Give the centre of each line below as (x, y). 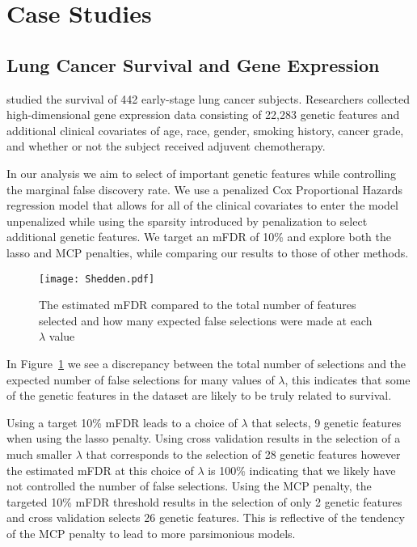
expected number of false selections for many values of (141, 379)
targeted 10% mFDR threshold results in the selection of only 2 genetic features (204, 501)
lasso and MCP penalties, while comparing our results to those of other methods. (208, 252)
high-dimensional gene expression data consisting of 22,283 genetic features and (203, 114)
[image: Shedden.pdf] (97, 279)
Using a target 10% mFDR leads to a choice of (122, 422)
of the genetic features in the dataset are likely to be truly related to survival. (199, 395)
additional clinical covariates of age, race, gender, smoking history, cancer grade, (205, 130)
